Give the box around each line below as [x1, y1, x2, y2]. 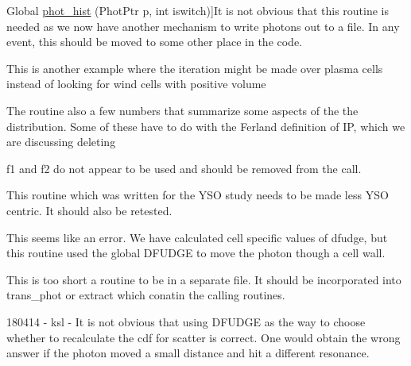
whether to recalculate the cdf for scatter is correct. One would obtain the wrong [6, 329, 401, 345]
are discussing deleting [6, 133, 116, 150]
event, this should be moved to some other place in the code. [6, 33, 303, 50]
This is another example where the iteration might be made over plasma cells [6, 60, 383, 76]
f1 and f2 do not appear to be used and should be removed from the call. [6, 160, 362, 176]
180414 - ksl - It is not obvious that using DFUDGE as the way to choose [6, 313, 366, 329]
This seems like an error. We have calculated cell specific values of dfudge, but [6, 229, 388, 245]
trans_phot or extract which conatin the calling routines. [6, 287, 285, 303]
